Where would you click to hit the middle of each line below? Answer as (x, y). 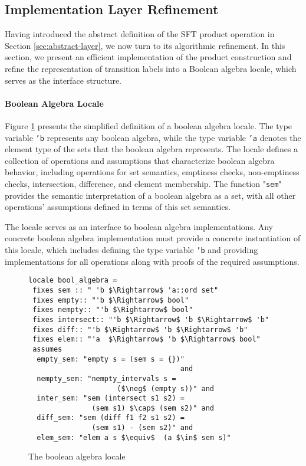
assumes (47, 349)
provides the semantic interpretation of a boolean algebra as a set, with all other (150, 195)
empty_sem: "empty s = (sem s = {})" (111, 359)
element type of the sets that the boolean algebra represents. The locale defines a (152, 149)
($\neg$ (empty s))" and (165, 388)
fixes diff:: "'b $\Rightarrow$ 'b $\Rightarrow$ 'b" (140, 329)
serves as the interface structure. (63, 80)
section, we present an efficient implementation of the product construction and (148, 57)
